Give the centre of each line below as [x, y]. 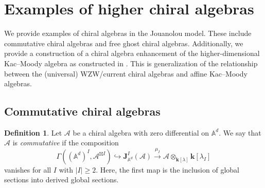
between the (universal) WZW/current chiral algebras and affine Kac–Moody [126, 73]
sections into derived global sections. [61, 180]
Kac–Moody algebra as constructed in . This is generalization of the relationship [131, 63]
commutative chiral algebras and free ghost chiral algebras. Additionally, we [124, 43]
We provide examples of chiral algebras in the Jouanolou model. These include [128, 33]
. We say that [240, 132]
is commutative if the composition [66, 143]
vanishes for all [28, 169]
